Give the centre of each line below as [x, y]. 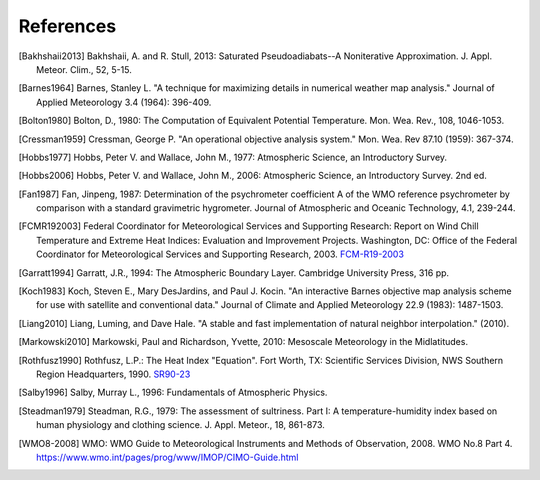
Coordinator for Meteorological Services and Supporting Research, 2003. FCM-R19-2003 [220, 254]
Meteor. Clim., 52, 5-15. [84, 69]
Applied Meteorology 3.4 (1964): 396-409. [124, 102]
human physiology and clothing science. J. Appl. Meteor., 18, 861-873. [180, 425]
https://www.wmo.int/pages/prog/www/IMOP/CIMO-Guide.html [167, 457]
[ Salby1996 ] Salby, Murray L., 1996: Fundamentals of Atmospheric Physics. [173, 392]
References [67, 26]
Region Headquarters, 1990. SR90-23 [113, 374]
